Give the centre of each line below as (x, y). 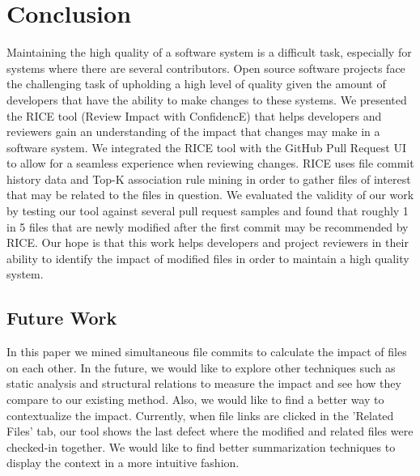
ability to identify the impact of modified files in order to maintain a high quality (208, 258)
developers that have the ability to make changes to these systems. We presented (207, 99)
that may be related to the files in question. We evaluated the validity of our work (210, 195)
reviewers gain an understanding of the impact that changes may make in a (193, 132)
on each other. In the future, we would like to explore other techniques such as (201, 367)
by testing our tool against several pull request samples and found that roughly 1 (208, 211)
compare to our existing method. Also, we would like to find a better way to (195, 399)
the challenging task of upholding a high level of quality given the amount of (196, 84)
